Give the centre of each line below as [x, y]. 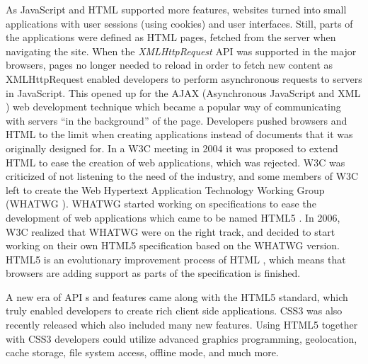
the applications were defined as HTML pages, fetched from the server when [171, 37]
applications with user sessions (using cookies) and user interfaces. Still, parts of [179, 23]
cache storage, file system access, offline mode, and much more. [142, 352]
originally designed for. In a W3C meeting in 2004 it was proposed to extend [172, 148]
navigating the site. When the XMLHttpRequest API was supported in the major [181, 51]
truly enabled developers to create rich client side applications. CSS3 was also [174, 311]
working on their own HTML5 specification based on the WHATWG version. [173, 245]
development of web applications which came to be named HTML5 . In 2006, [173, 217]
